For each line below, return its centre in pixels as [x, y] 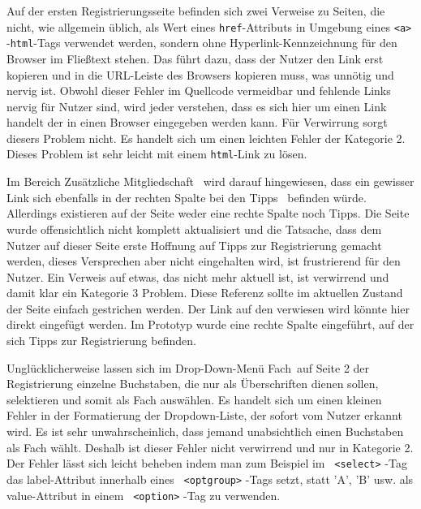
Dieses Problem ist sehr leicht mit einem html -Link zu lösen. [157, 154]
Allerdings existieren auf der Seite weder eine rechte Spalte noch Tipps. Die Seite [208, 213]
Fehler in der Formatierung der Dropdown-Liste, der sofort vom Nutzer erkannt [204, 415]
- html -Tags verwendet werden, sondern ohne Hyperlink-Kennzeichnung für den [202, 43]
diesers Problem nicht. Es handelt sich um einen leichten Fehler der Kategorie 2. [206, 138]
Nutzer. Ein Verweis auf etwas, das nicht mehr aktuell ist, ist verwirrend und [198, 276]
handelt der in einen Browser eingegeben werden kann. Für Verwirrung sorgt [197, 122]
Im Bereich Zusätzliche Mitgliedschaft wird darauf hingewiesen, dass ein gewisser [210, 181]
